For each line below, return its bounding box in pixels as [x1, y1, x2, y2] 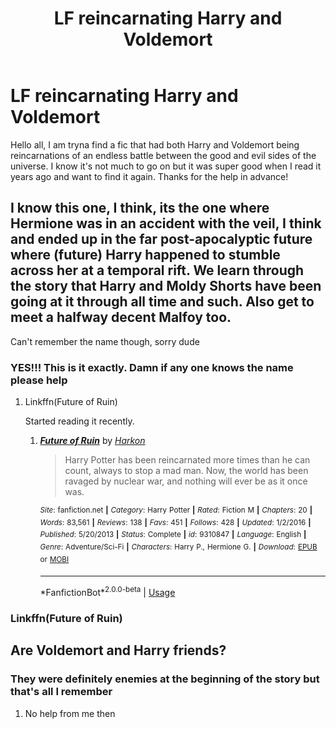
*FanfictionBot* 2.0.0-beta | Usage [39, 585, 176, 598]
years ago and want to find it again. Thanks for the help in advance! [10, 170, 289, 182]
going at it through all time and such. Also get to [10, 293, 315, 311]
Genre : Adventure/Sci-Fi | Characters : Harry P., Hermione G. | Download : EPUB [39, 542, 318, 552]
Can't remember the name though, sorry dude [10, 335, 200, 347]
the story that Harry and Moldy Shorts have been [10, 278, 322, 295]
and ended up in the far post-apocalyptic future [10, 231, 313, 248]
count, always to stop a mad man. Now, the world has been [64, 465, 309, 477]
